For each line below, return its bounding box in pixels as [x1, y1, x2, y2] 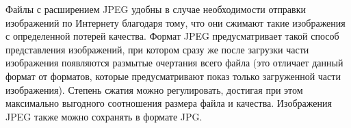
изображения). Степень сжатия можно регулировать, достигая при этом [5, 82, 303, 97]
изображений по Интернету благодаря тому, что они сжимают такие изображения [5, 15, 346, 29]
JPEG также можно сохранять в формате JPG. [5, 109, 203, 123]
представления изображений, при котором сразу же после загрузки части [5, 42, 309, 56]
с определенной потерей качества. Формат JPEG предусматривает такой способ [5, 29, 339, 43]
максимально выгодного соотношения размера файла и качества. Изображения [5, 96, 332, 110]
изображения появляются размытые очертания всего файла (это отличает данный [5, 55, 343, 70]
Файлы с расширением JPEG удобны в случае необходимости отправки [5, 2, 306, 16]
